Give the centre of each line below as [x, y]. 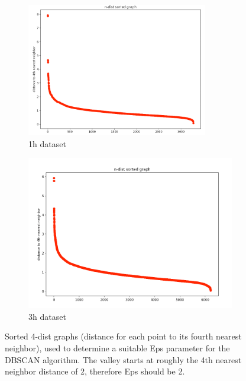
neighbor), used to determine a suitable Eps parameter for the [117, 347]
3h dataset [47, 316]
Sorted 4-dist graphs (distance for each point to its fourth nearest [123, 336]
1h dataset [47, 143]
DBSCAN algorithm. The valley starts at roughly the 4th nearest [123, 359]
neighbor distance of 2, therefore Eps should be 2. [95, 371]
